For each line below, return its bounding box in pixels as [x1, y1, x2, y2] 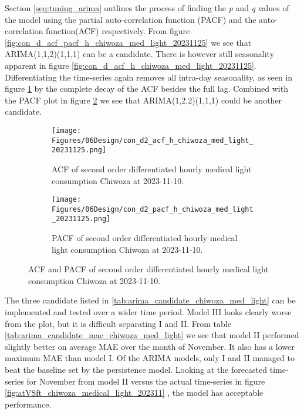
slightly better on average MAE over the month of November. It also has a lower [5, 340, 295, 352]
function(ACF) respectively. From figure [46, 25, 190, 37]
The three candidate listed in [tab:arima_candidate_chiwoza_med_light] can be [5, 294, 296, 306]
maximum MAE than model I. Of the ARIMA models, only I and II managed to [5, 352, 295, 364]
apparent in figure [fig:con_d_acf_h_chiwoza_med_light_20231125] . [5, 59, 256, 71]
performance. [5, 398, 52, 410]
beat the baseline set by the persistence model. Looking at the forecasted [5, 363, 268, 375]
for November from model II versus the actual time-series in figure [26, 375, 265, 387]
